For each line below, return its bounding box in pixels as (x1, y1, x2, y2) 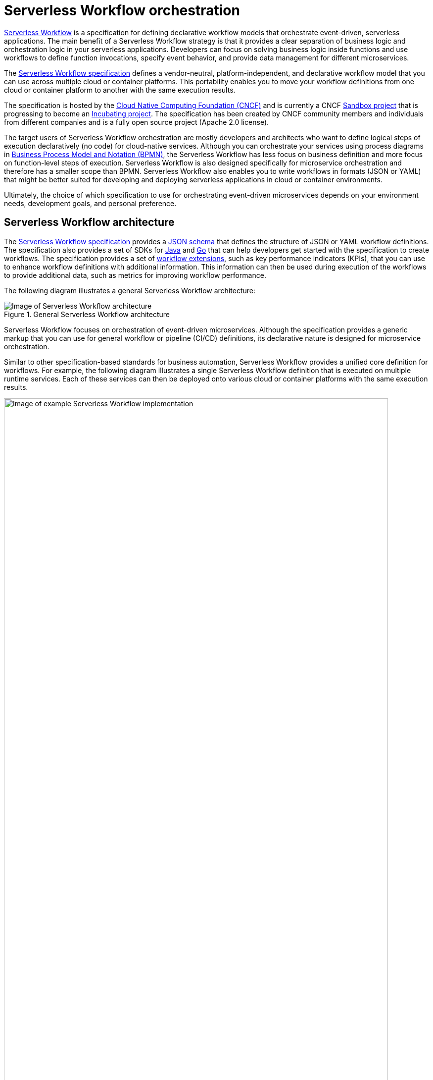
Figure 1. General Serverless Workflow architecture (4, 310, 170, 319)
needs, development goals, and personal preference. (4, 199, 177, 208)
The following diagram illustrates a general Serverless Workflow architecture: (4, 286, 255, 295)
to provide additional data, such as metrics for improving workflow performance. (4, 270, 266, 279)
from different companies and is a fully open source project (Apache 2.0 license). (4, 117, 269, 126)
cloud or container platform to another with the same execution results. (4, 85, 236, 94)
